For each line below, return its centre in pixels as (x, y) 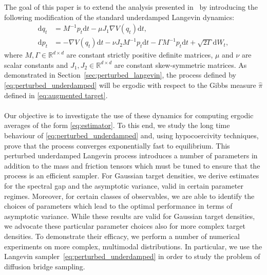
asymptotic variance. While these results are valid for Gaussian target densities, (130, 216)
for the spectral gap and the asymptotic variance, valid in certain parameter (124, 185)
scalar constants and (36, 65)
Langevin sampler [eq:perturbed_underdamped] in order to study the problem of (132, 256)
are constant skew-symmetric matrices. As (180, 65)
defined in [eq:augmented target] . (56, 95)
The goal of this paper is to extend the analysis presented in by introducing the (131, 7)
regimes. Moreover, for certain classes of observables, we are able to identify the (129, 196)
